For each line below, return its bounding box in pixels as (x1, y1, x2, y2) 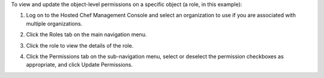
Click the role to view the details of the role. (26, 42, 134, 49)
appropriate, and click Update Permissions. (26, 61, 133, 68)
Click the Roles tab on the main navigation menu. (26, 31, 147, 38)
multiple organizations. (26, 20, 83, 27)
